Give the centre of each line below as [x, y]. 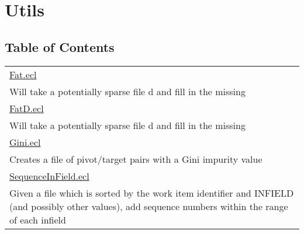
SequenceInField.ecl [49, 176]
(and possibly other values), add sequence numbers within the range [149, 206]
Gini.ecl [25, 142]
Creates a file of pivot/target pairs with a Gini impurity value [136, 159]
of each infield [38, 219]
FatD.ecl [27, 108]
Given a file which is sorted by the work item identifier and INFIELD [152, 193]
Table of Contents [60, 46]
